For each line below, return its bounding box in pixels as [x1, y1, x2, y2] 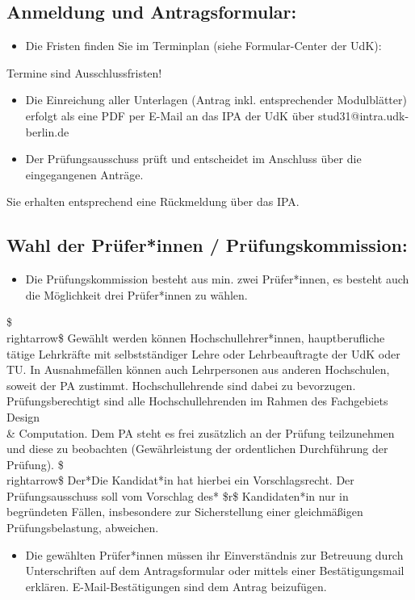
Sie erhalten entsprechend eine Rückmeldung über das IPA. [6, 193, 300, 210]
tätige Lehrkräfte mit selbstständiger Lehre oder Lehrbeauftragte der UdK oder [6, 345, 400, 362]
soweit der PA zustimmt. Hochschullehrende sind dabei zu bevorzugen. [6, 376, 356, 393]
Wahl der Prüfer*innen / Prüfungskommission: [6, 233, 408, 258]
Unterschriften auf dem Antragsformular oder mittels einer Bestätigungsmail [25, 562, 405, 579]
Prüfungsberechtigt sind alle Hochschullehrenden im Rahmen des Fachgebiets [6, 392, 388, 409]
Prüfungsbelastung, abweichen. [6, 519, 159, 536]
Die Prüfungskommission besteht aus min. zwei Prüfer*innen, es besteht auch [25, 271, 409, 287]
